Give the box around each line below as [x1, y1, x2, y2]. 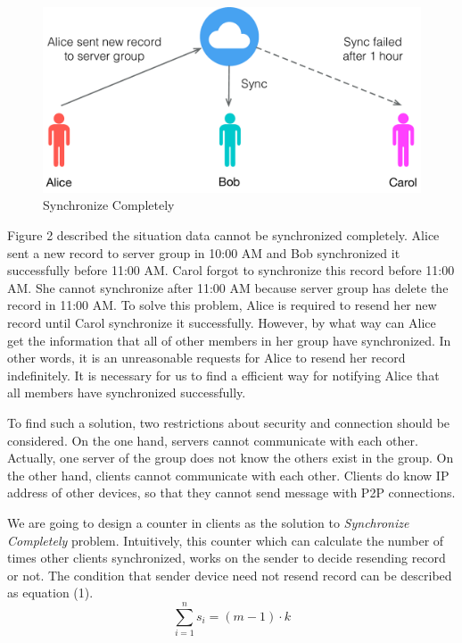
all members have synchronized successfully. [7, 383, 246, 402]
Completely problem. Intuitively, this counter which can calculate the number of [7, 530, 444, 549]
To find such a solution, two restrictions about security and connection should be [7, 413, 450, 431]
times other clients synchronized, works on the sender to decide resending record [7, 548, 446, 567]
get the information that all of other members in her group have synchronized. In [7, 330, 451, 349]
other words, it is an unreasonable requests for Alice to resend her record [7, 348, 406, 367]
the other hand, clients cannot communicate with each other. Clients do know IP [7, 465, 450, 484]
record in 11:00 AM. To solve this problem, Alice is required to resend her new [7, 296, 437, 314]
